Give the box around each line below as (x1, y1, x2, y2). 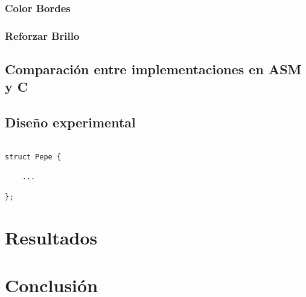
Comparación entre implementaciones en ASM (5, 60, 302, 78)
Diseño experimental (5, 113, 136, 132)
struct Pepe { (5, 152, 62, 161)
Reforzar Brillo (5, 28, 80, 43)
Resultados (5, 225, 98, 250)
